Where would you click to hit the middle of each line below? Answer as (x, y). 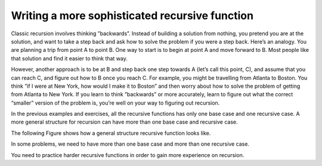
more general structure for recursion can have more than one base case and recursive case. (124, 122)
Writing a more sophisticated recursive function (132, 16)
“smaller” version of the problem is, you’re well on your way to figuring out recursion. (115, 103)
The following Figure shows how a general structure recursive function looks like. (111, 133)
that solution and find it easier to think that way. (69, 58)
